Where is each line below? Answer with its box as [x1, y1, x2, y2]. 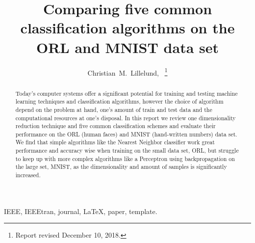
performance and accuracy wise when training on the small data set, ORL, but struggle [15, 146, 239, 155]
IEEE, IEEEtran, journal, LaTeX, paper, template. [4, 206, 157, 216]
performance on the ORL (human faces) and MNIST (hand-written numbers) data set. [15, 130, 237, 138]
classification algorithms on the [20, 18, 235, 38]
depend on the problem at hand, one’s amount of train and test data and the [15, 105, 212, 113]
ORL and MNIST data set [36, 37, 219, 57]
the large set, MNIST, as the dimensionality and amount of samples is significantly [15, 162, 227, 171]
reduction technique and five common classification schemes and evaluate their [15, 122, 216, 130]
